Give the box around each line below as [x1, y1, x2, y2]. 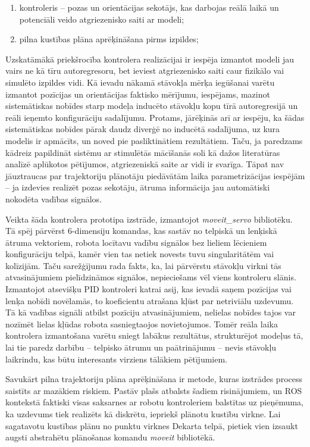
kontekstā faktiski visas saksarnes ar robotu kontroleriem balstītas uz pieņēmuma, [5, 396, 303, 408]
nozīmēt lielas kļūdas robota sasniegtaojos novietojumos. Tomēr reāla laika [5, 317, 278, 330]
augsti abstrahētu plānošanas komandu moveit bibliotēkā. [5, 431, 215, 443]
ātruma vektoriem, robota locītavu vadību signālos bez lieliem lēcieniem [5, 236, 267, 248]
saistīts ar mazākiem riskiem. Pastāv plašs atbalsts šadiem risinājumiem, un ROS [5, 384, 302, 396]
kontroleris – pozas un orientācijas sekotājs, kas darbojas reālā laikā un [19, 1, 279, 13]
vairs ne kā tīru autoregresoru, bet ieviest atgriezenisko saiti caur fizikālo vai [5, 64, 284, 77]
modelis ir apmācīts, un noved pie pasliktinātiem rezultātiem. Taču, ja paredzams [5, 134, 303, 146]
